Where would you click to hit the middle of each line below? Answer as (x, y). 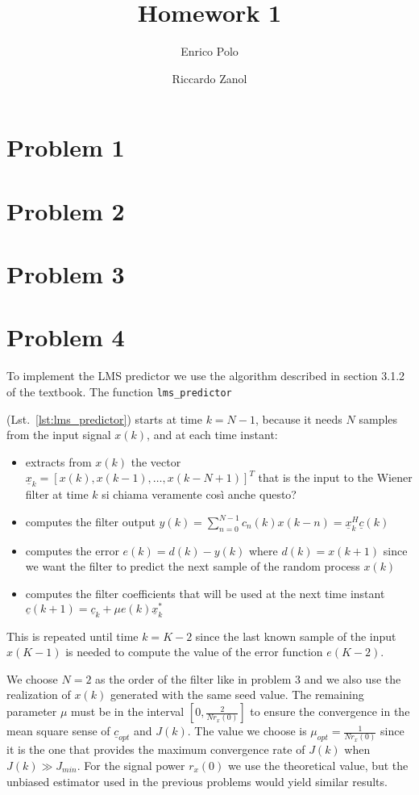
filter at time (57, 494)
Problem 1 (66, 147)
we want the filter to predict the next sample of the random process (193, 566)
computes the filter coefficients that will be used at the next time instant (205, 593)
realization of (39, 695)
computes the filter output (90, 522)
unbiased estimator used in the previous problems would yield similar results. (197, 781)
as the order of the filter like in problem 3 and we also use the (248, 678)
